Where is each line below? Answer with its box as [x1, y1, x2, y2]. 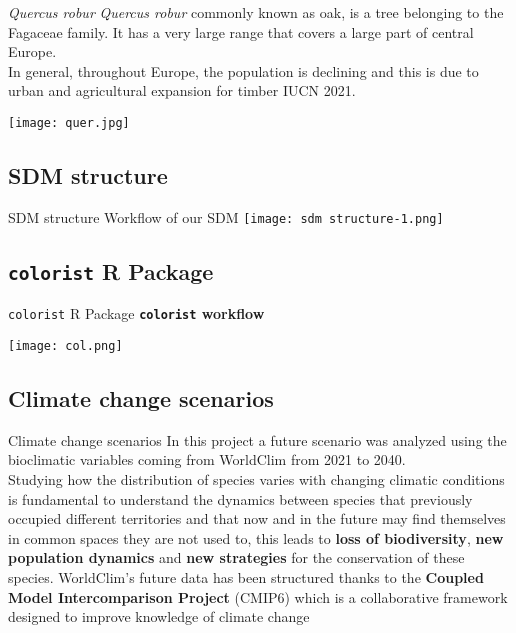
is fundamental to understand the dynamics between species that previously [8, 488, 473, 509]
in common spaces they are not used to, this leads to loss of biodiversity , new [8, 527, 504, 548]
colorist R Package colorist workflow [8, 303, 265, 324]
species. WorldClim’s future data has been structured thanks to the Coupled [8, 566, 484, 587]
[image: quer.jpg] [8, 115, 130, 130]
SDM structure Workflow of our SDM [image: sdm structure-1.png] [8, 206, 444, 227]
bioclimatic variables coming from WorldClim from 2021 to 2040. [8, 449, 406, 470]
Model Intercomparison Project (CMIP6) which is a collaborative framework [8, 586, 508, 607]
